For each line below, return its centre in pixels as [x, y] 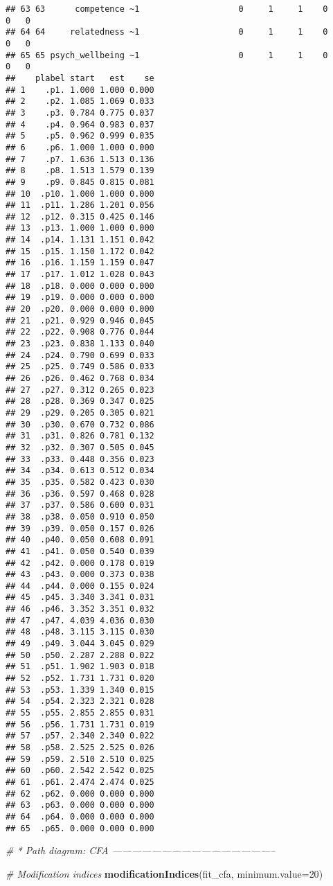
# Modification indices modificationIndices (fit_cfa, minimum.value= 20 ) [164, 873]
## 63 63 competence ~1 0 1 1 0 [167, 9]
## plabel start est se [80, 78]
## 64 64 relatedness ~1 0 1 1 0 [167, 32]
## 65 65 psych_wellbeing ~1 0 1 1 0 [167, 55]
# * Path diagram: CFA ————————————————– [141, 850]
